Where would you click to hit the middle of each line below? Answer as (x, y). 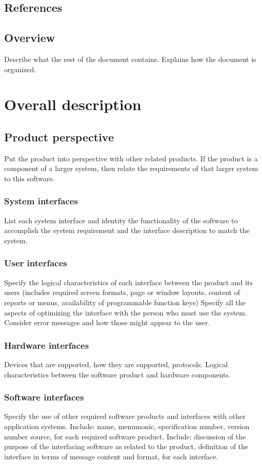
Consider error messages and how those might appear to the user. (107, 322)
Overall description (73, 104)
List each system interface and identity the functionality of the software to (121, 220)
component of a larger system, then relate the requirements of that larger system (131, 168)
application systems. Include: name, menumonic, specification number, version (127, 426)
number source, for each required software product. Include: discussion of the (125, 436)
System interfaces (41, 201)
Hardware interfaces (47, 345)
